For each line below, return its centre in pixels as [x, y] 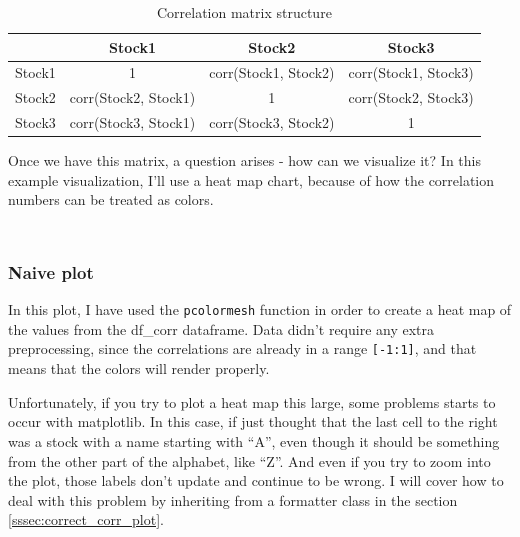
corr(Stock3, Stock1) [132, 122]
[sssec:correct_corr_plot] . [86, 519]
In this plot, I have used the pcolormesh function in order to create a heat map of [260, 309]
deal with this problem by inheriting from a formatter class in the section [233, 499]
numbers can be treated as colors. [111, 199]
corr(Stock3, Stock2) [272, 122]
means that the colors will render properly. [139, 368]
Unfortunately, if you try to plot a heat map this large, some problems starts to [252, 401]
